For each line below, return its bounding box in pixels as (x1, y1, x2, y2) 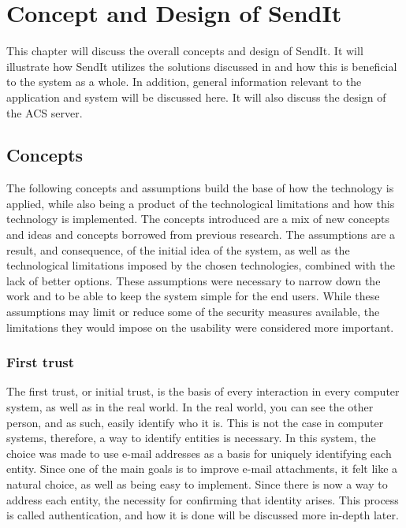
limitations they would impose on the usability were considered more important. (6, 318, 394, 335)
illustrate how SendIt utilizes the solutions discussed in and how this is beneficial (6, 58, 397, 74)
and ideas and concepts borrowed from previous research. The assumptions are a (6, 226, 396, 243)
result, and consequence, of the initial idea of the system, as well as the (6, 241, 350, 258)
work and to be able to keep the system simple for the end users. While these (6, 288, 380, 304)
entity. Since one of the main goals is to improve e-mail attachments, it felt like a (6, 460, 398, 477)
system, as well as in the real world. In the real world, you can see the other (6, 399, 374, 415)
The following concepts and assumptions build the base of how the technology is (6, 180, 394, 196)
